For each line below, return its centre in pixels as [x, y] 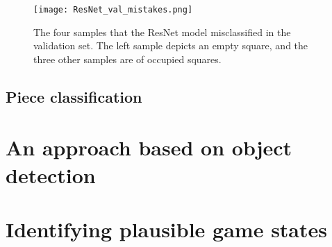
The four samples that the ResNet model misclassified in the [162, 32]
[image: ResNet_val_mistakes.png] [113, 10]
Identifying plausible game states [167, 229]
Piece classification [74, 96]
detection [51, 174]
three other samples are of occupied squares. [127, 59]
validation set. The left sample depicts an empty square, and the [171, 45]
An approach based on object [149, 147]
